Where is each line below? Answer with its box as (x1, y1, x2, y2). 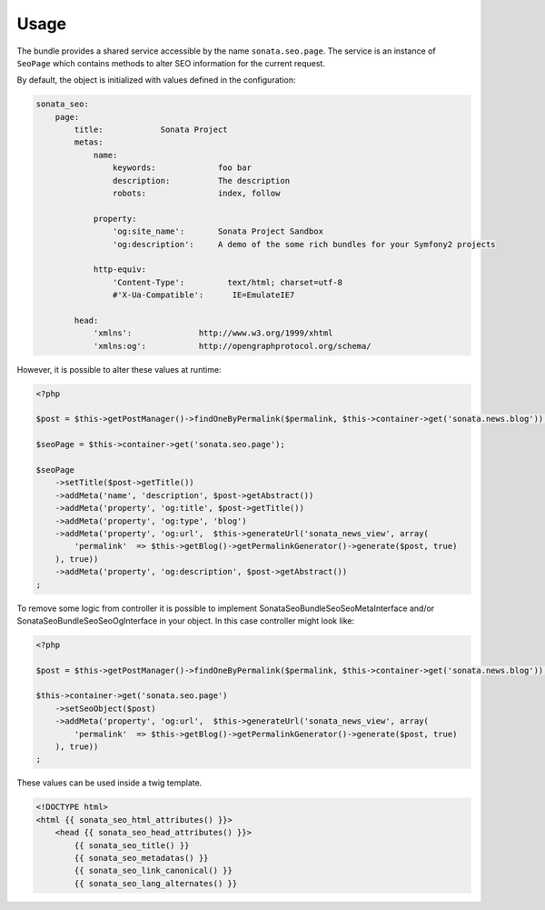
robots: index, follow (112, 188, 281, 199)
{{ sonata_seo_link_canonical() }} (74, 865, 233, 876)
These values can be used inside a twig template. (16, 777, 203, 788)
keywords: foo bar (112, 163, 252, 173)
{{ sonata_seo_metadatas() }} (74, 853, 209, 863)
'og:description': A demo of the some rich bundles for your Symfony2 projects (112, 239, 496, 249)
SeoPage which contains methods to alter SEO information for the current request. (16, 57, 326, 68)
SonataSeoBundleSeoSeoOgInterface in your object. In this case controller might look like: (16, 615, 354, 626)
